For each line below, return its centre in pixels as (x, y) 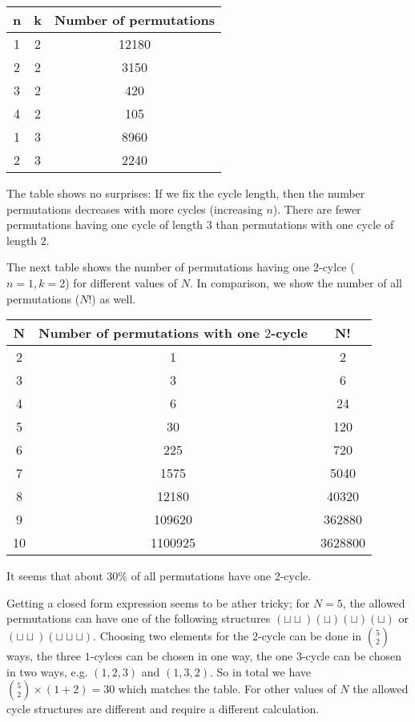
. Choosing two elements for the (171, 635)
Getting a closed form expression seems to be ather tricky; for (158, 602)
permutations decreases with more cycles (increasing (135, 209)
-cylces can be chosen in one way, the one (191, 655)
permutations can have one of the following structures (139, 618)
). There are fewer (317, 209)
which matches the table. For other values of (227, 689)
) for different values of (121, 282)
